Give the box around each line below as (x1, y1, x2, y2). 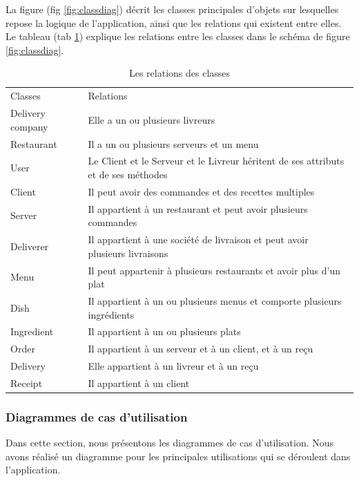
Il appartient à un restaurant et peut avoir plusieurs (88, 201, 308, 216)
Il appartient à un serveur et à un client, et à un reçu (88, 341, 313, 356)
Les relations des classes (128, 66, 231, 80)
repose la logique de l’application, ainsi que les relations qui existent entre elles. (6, 15, 342, 30)
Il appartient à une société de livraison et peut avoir (88, 232, 309, 247)
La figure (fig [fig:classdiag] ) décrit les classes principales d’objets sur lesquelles (6, 2, 339, 16)
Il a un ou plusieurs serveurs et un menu (88, 136, 259, 151)
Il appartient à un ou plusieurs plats (88, 324, 241, 339)
